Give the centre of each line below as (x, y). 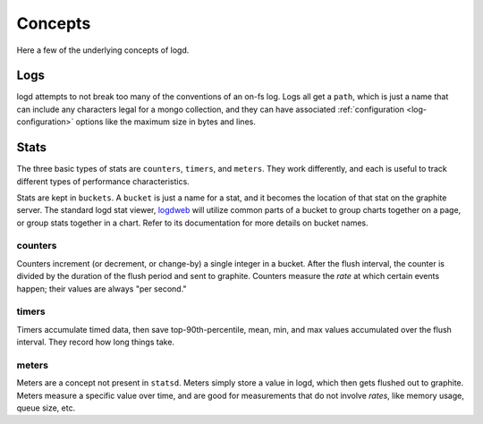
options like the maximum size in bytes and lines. (166, 122)
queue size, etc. (46, 408)
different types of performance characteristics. (103, 181)
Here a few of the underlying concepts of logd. (103, 50)
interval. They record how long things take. (95, 342)
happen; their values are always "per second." (102, 288)
